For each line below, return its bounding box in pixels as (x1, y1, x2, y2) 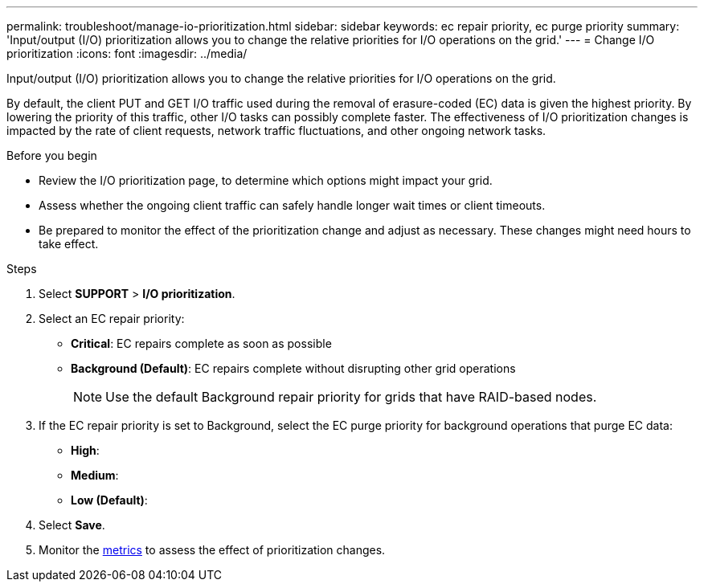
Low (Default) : (71, 493, 148, 507)
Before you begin (6, 149, 97, 162)
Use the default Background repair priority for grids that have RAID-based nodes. (105, 389, 597, 405)
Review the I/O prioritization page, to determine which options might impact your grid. (39, 174, 493, 187)
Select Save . (39, 518, 105, 532)
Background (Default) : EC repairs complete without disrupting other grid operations (71, 361, 516, 375)
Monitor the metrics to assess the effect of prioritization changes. (39, 543, 386, 557)
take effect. (39, 237, 99, 251)
